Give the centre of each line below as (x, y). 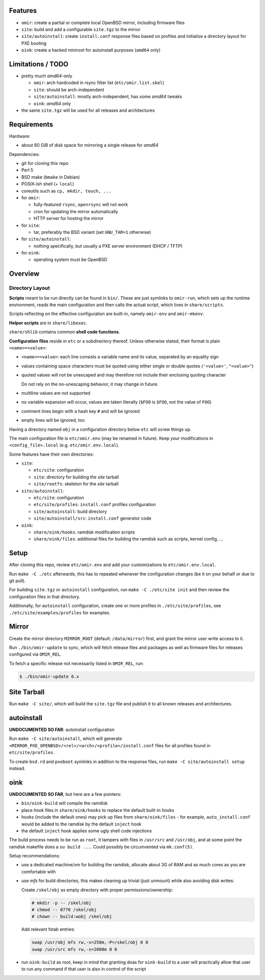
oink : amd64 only (52, 103)
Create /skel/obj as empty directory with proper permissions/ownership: (97, 890)
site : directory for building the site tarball (76, 477)
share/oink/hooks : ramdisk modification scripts (84, 532)
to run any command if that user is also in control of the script (84, 969)
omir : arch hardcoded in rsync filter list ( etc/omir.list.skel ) (99, 83)
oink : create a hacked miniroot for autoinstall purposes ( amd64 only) (91, 50)
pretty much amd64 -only (47, 76)
